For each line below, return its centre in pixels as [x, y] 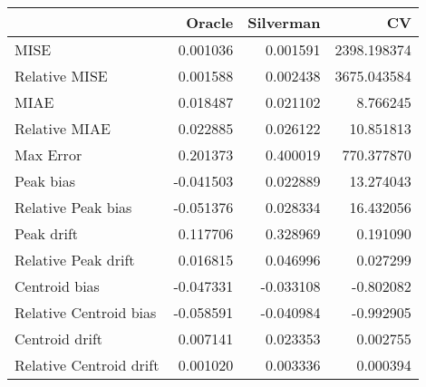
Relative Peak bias [73, 207]
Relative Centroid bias [86, 312]
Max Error [48, 155]
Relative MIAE [63, 128]
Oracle [210, 22]
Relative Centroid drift [87, 365]
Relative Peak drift [75, 260]
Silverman [284, 22]
